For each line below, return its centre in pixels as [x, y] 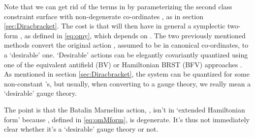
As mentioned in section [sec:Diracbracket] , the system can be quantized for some [127, 74]
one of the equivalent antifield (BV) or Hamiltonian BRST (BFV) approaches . [123, 64]
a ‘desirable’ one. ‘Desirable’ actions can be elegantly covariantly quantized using [126, 54]
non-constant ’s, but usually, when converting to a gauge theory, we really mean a [127, 83]
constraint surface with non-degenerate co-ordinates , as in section [104, 16]
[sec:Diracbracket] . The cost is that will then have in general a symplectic [115, 26]
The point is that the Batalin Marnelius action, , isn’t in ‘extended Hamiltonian [125, 109]
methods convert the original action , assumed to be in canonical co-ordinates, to [126, 45]
